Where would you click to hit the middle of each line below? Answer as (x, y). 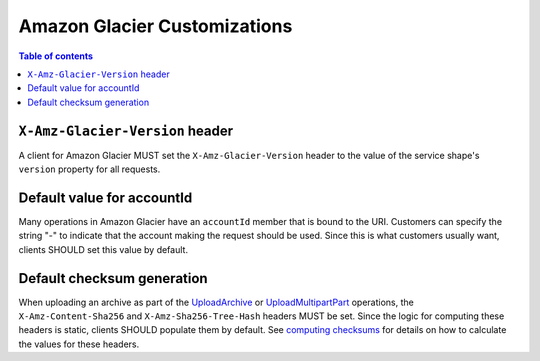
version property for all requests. (89, 169)
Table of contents (56, 56)
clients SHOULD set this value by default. (103, 249)
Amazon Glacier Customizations (155, 26)
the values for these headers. (79, 344)
